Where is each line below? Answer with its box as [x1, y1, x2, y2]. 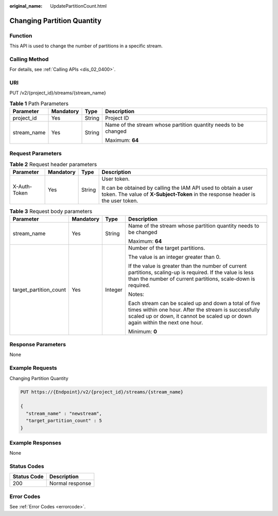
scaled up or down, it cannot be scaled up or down [128, 312, 252, 319]
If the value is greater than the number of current [128, 262, 247, 270]
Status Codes [9, 463, 44, 470]
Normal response [49, 480, 92, 487]
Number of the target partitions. [128, 244, 205, 252]
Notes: [128, 291, 144, 298]
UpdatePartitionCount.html [50, 3, 107, 9]
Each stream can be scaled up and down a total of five [128, 299, 260, 307]
